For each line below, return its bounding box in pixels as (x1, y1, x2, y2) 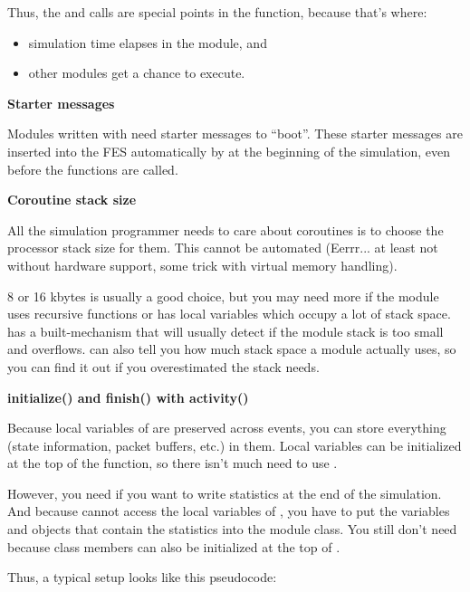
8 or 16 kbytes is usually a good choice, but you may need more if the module (7, 286, 439, 305)
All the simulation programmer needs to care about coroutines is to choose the (7, 220, 444, 239)
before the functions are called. (7, 159, 178, 178)
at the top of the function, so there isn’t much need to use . (7, 454, 338, 473)
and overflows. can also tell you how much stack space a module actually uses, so (7, 339, 456, 358)
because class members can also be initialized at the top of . (7, 537, 341, 556)
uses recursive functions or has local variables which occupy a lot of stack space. (7, 304, 451, 323)
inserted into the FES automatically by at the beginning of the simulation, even (7, 141, 451, 160)
